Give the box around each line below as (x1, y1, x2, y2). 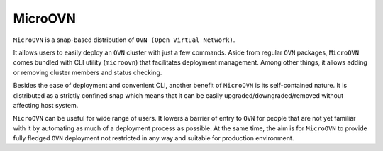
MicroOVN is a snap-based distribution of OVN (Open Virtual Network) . (13, 35, 235, 44)
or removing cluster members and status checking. (13, 68, 162, 77)
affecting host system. (13, 101, 79, 109)
